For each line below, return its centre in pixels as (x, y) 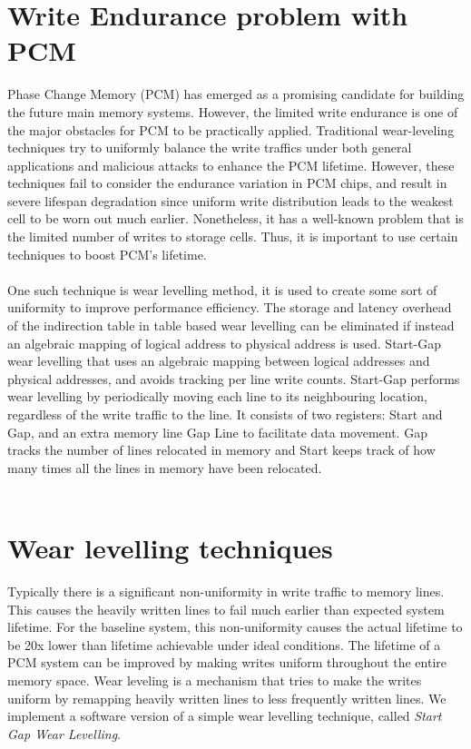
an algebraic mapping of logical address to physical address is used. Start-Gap (224, 343)
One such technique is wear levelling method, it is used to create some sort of (222, 289)
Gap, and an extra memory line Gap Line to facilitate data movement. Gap (217, 432)
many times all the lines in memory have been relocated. (165, 467)
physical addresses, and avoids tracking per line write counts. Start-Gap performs (234, 378)
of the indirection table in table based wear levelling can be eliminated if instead (231, 325)
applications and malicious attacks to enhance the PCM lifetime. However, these (231, 165)
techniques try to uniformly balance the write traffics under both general (210, 148)
